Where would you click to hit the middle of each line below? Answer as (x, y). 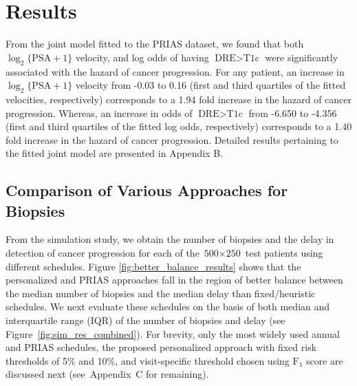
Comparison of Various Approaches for (147, 190)
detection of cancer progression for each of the (102, 253)
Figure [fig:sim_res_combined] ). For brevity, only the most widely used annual (173, 333)
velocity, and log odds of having (142, 57)
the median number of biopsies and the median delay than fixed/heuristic (161, 293)
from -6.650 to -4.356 (293, 112)
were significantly (302, 57)
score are (325, 360)
